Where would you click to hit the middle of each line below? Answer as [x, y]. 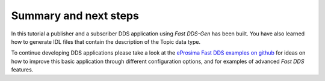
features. [22, 70]
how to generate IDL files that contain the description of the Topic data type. [106, 41]
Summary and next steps [75, 16]
